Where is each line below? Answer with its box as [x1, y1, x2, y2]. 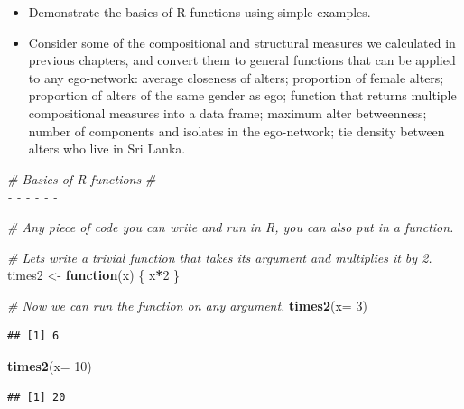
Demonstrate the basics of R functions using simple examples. [28, 3, 371, 21]
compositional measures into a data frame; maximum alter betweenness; [28, 103, 427, 122]
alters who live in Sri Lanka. [28, 139, 186, 158]
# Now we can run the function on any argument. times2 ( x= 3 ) [7, 295, 367, 314]
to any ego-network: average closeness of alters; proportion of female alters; [28, 68, 444, 87]
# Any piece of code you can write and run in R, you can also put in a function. [7, 217, 454, 236]
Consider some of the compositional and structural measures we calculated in [28, 33, 456, 51]
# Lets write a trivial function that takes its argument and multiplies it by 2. [7, 247, 432, 266]
